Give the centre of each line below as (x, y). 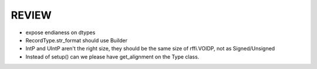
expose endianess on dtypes (60, 32)
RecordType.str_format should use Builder (76, 40)
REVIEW (31, 15)
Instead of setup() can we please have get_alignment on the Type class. (112, 57)
